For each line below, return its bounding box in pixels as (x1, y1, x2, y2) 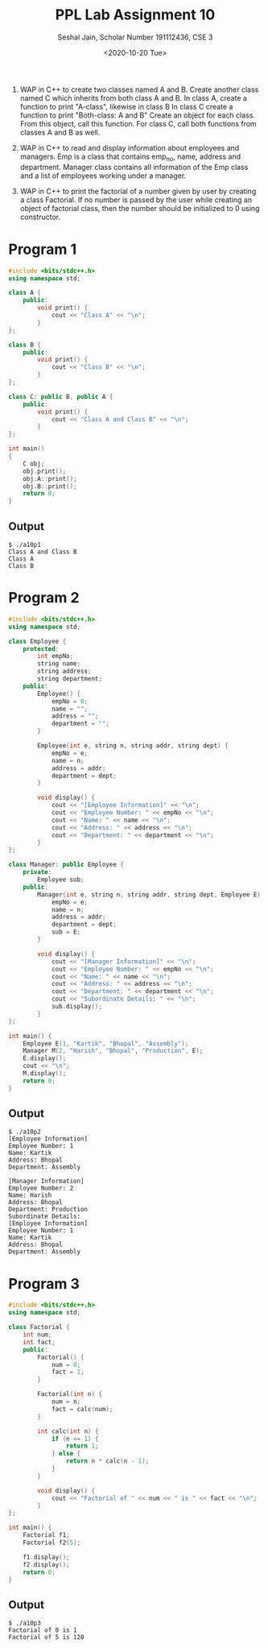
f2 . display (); (23, 1560, 70, 1568)
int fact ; (23, 1338, 56, 1346)
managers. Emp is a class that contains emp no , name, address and (19, 151, 241, 163)
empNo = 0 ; (51, 697, 89, 706)
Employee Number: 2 (8, 1184, 74, 1193)
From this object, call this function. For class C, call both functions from (19, 118, 258, 128)
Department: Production (8, 1206, 89, 1214)
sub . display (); (51, 1003, 103, 1011)
